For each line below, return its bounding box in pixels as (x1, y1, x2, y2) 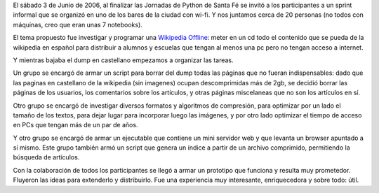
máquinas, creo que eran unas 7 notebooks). (13, 20, 143, 29)
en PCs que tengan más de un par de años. (13, 121, 138, 129)
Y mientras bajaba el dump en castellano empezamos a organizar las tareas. (13, 56, 234, 64)
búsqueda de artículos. (13, 153, 80, 162)
